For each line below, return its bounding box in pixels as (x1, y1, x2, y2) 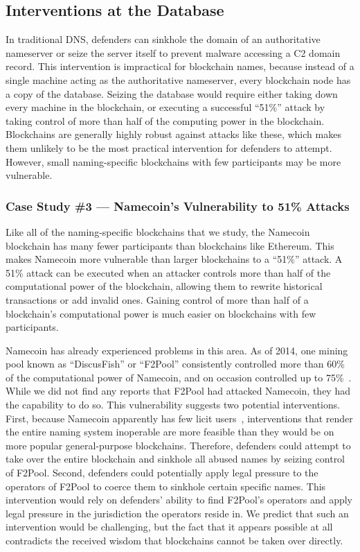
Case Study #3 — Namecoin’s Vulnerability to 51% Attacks (6, 197, 350, 214)
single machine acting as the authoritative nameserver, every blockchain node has (6, 72, 351, 87)
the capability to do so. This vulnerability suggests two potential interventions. (6, 397, 341, 412)
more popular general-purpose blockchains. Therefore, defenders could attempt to (6, 438, 351, 452)
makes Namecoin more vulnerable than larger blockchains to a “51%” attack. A (6, 252, 343, 266)
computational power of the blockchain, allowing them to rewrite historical (6, 279, 323, 293)
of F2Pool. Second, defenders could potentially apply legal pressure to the (6, 465, 318, 480)
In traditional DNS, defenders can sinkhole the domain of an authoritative (6, 32, 321, 46)
